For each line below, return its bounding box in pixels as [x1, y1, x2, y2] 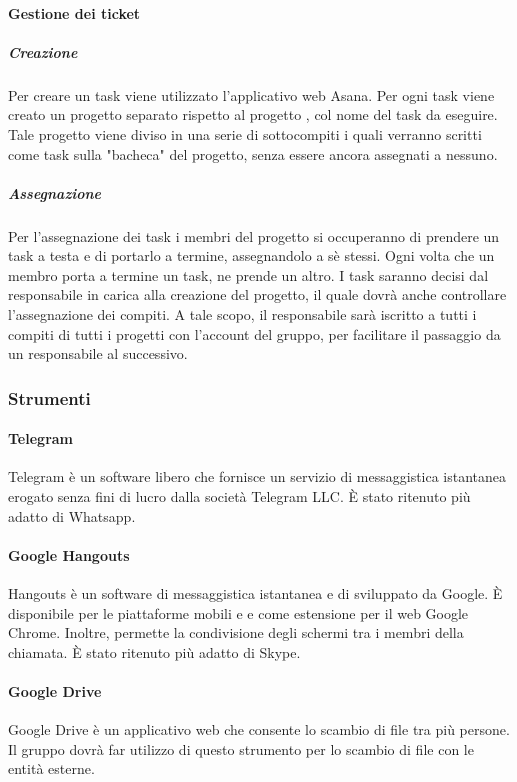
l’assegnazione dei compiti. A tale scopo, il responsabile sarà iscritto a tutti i [8, 304, 477, 325]
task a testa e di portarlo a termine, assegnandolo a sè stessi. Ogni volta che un [8, 245, 495, 266]
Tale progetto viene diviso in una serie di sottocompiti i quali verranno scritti [8, 123, 482, 144]
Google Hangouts [8, 544, 130, 565]
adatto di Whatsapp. [8, 505, 136, 526]
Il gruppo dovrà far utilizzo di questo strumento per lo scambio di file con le [8, 738, 474, 759]
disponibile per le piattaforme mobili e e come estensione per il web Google [8, 602, 469, 623]
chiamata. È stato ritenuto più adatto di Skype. [8, 641, 301, 662]
